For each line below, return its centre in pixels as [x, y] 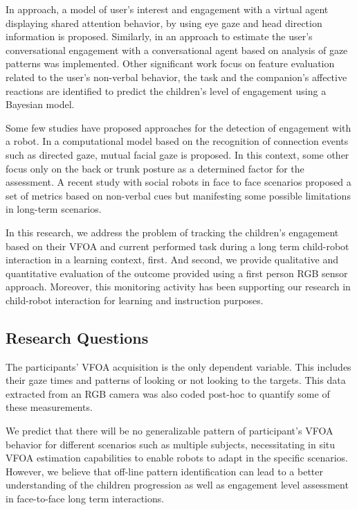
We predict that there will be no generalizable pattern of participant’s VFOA [170, 431]
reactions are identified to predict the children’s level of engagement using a [166, 90]
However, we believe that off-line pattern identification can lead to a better [164, 471]
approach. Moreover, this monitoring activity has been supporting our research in [178, 287]
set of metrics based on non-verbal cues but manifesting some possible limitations [178, 195]
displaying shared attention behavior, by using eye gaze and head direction [164, 23]
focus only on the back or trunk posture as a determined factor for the [155, 168]
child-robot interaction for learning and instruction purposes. [135, 300]
